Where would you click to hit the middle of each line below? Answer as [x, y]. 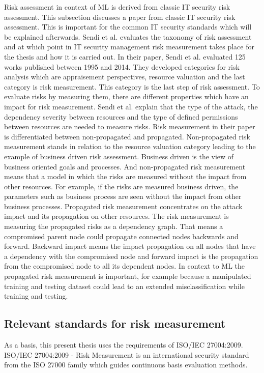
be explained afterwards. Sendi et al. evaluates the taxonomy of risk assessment [128, 36]
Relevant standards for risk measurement [115, 323]
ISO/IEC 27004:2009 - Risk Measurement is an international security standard [127, 354]
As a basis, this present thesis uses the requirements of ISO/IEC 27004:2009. [124, 345]
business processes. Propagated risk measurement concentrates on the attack [123, 206]
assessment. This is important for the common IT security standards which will [128, 27]
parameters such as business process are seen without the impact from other [123, 196]
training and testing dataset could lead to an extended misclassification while [124, 286]
